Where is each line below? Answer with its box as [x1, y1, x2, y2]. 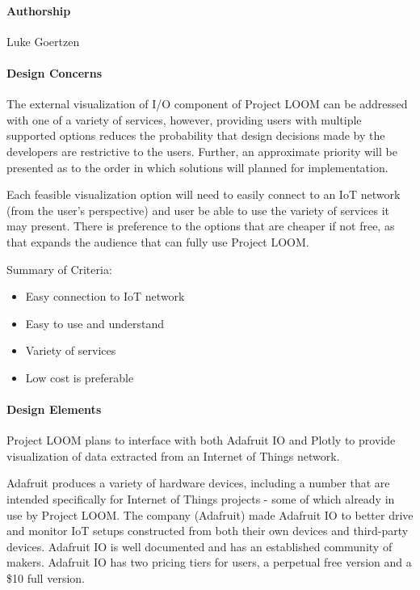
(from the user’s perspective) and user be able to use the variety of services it [6, 201, 389, 218]
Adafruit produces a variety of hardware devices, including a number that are [6, 474, 390, 491]
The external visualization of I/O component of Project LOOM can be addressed [6, 95, 408, 112]
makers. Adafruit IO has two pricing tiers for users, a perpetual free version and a [6, 554, 412, 571]
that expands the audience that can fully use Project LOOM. [6, 233, 309, 250]
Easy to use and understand [25, 314, 165, 331]
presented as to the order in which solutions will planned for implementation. [6, 158, 388, 175]
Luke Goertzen [6, 32, 80, 49]
